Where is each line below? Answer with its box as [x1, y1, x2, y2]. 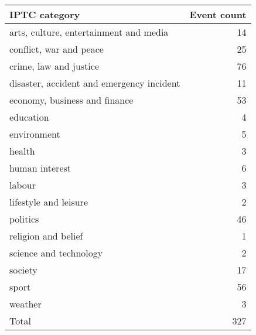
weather [9, 297, 42, 310]
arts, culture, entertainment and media [9, 25, 169, 39]
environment [9, 127, 60, 141]
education [9, 110, 49, 124]
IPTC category [9, 8, 80, 21]
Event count [189, 8, 247, 21]
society [9, 263, 37, 276]
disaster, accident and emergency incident [9, 76, 180, 90]
